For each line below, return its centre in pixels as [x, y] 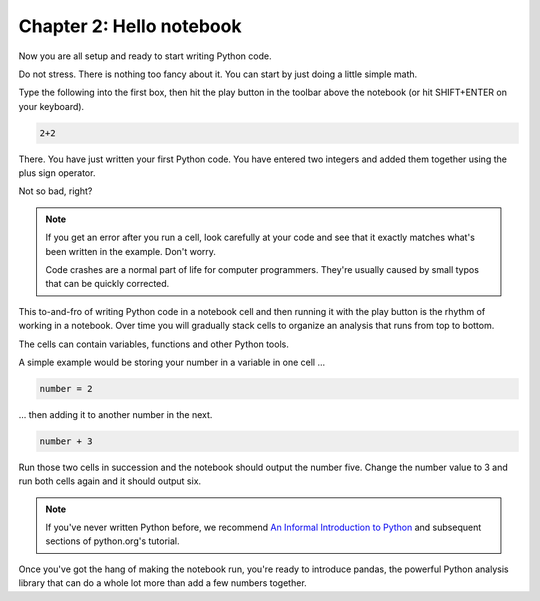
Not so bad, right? [55, 191]
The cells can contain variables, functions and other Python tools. [153, 344]
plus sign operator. [57, 173]
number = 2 [66, 388]
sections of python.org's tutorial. [112, 541]
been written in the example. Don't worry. [131, 251]
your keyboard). [51, 106]
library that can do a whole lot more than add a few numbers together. [162, 583]
